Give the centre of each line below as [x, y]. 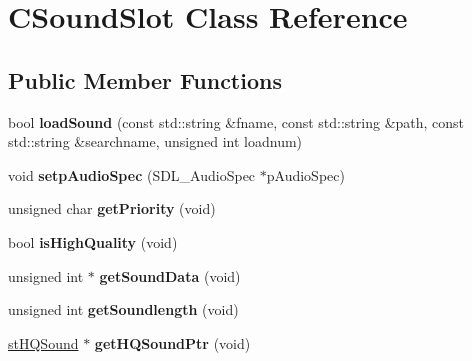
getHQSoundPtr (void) [172, 342]
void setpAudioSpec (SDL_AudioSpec [132, 174]
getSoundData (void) [170, 275]
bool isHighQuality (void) [93, 241]
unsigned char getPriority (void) [112, 208]
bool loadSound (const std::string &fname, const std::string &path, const [236, 121]
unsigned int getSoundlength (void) [123, 309]
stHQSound [43, 342]
